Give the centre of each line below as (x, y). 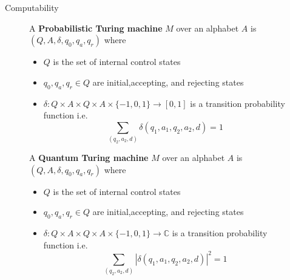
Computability (32, 7)
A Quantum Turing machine (89, 158)
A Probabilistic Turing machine (96, 28)
